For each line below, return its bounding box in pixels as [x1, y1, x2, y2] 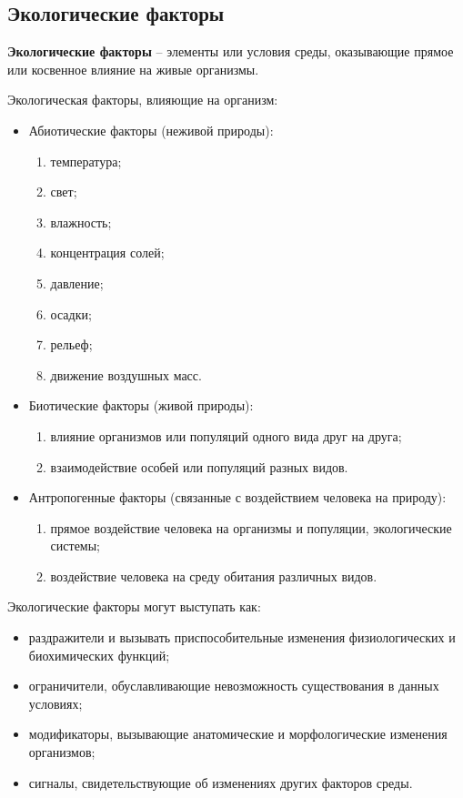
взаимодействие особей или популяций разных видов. [50, 457, 348, 476]
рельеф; [50, 335, 93, 354]
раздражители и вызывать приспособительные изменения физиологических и [28, 628, 456, 647]
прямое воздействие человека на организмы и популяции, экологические [50, 518, 452, 537]
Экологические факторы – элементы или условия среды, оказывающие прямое [7, 42, 454, 61]
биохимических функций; [28, 645, 170, 664]
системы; [50, 536, 101, 555]
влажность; [50, 212, 112, 231]
